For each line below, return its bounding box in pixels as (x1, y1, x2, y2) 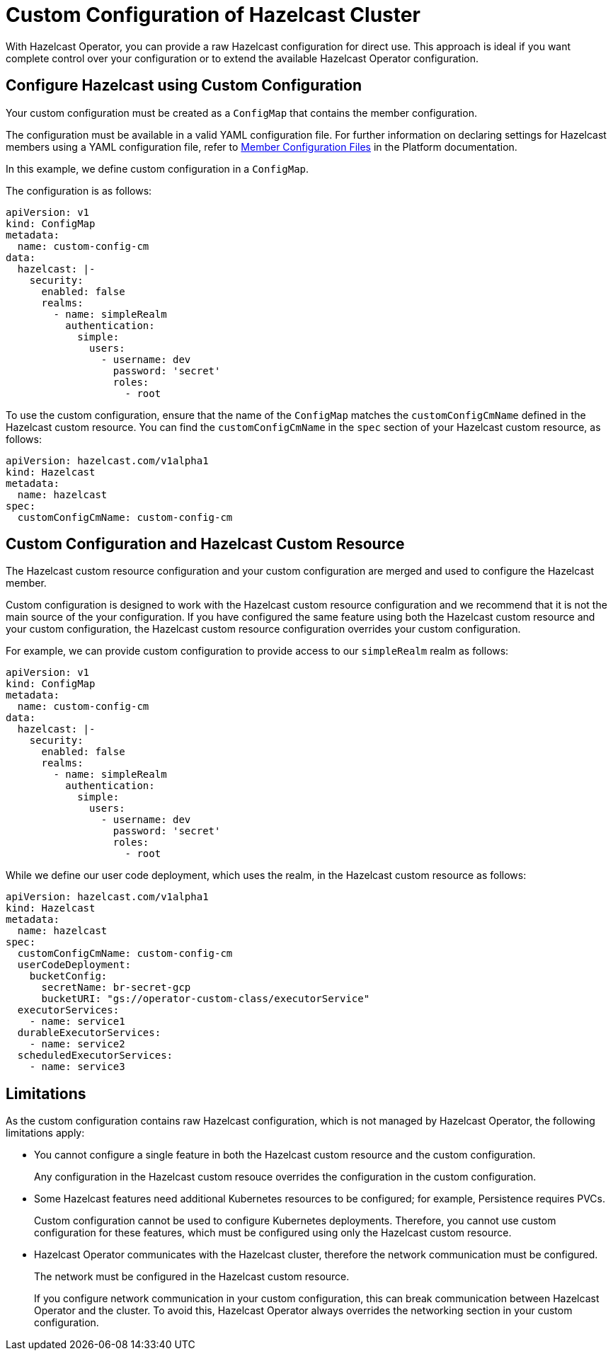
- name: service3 (29, 1061, 125, 1073)
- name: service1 (29, 1016, 125, 1028)
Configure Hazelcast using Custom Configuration (6, 76, 362, 95)
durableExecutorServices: (17, 1027, 161, 1039)
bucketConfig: (29, 970, 108, 982)
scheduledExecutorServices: (17, 1050, 173, 1062)
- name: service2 (29, 1038, 125, 1050)
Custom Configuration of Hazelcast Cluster (6, 3, 420, 27)
